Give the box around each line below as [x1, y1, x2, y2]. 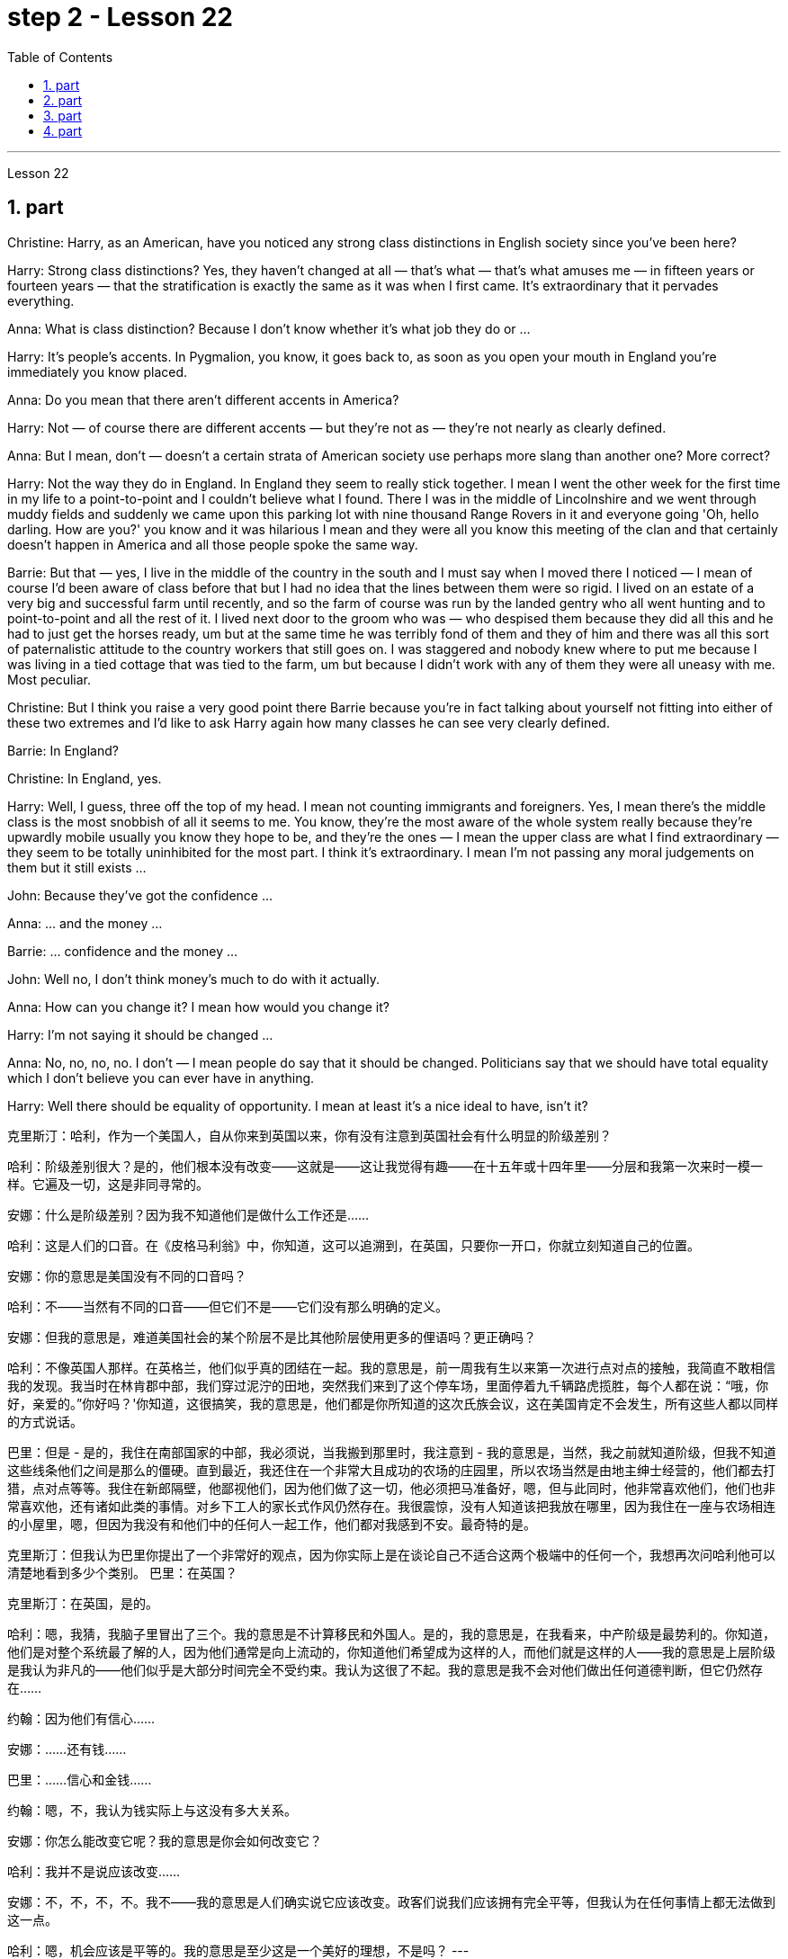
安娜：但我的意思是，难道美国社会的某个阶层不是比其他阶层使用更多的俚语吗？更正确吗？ [7, 1328, 536, 1345]
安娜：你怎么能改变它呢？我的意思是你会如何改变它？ [7, 1832, 322, 1848]
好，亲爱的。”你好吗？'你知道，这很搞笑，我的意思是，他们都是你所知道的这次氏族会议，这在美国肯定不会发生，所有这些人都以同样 [7, 1395, 779, 1411]
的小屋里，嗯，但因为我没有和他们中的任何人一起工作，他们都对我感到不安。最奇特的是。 [7, 1516, 536, 1532]
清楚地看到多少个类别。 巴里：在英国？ [7, 1564, 237, 1580]
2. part [43, 92, 83, 108]
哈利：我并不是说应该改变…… [7, 1863, 181, 1879]
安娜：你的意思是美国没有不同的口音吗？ [7, 1267, 246, 1284]
